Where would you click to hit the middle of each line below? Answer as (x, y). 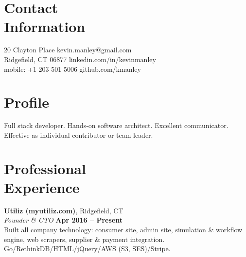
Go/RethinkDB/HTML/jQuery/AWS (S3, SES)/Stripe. (87, 249)
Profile (26, 102)
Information (45, 26)
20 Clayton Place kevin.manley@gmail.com (68, 50)
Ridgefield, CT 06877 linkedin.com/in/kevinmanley (80, 59)
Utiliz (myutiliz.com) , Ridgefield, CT (64, 210)
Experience (42, 187)
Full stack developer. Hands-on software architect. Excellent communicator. (116, 125)
